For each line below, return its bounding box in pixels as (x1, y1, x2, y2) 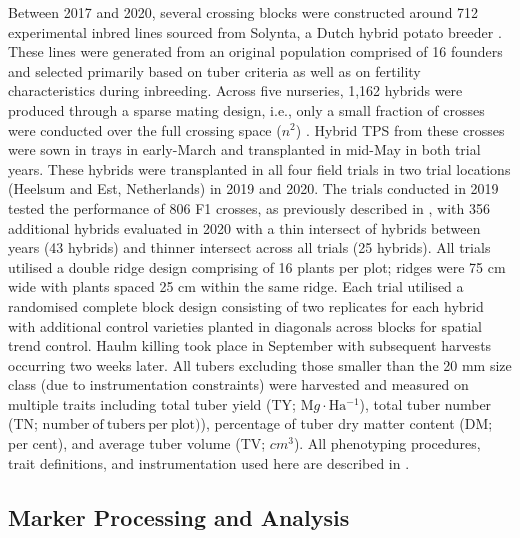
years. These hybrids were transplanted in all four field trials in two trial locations (8, 158, 511, 179)
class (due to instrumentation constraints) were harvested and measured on (8, 374, 469, 395)
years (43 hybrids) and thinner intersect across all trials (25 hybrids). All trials (8, 237, 491, 258)
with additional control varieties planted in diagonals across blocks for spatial (8, 315, 482, 336)
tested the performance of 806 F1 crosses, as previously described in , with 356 (8, 197, 490, 218)
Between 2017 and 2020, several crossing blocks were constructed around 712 (8, 2, 479, 22)
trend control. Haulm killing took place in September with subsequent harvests (8, 335, 492, 356)
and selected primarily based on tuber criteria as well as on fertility (8, 60, 421, 81)
